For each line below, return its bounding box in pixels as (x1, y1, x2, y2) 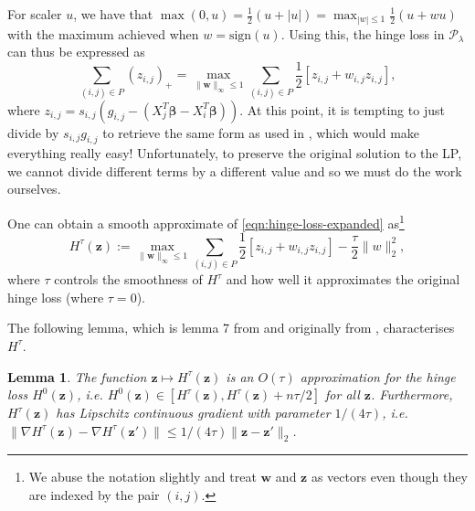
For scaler (7, 5, 62, 23)
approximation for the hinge (300, 367, 456, 386)
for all (325, 385, 360, 404)
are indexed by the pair (28, 485, 160, 505)
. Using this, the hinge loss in (280, 24, 445, 43)
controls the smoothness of (54, 270, 203, 289)
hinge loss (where (7, 287, 104, 306)
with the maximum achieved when (7, 24, 199, 43)
